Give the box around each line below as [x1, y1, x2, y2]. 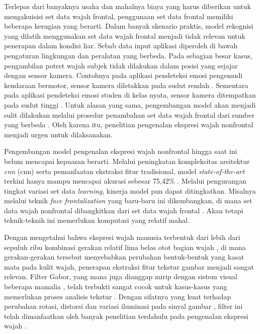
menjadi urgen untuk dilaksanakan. [4, 129, 113, 139]
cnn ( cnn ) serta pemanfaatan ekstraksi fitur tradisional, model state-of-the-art [4, 165, 245, 176]
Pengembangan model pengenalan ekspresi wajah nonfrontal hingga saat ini [4, 146, 237, 156]
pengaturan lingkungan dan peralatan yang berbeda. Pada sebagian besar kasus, [4, 50, 252, 60]
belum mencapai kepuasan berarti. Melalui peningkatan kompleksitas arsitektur [4, 155, 250, 166]
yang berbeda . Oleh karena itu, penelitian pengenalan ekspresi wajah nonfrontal [4, 119, 253, 130]
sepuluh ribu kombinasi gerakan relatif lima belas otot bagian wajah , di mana [4, 241, 246, 252]
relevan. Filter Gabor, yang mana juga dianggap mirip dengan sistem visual [4, 271, 237, 282]
